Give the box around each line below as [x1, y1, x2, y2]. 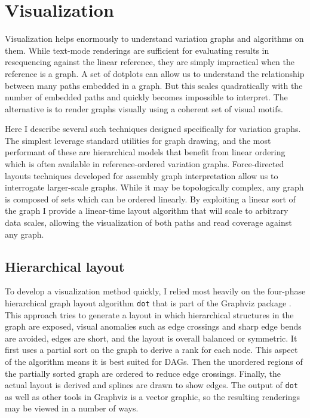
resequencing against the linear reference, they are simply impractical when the [5, 56, 294, 68]
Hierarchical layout [5, 257, 125, 275]
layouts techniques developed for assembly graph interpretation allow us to [5, 169, 278, 182]
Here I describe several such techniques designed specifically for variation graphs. [5, 122, 301, 135]
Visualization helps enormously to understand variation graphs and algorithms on [5, 32, 304, 45]
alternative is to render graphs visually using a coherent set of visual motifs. [5, 102, 283, 115]
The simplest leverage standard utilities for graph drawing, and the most [5, 134, 271, 146]
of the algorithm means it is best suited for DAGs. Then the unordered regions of [5, 355, 303, 368]
